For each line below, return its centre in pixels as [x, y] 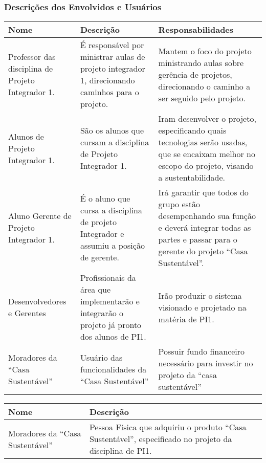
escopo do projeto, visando [206, 166]
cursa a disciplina [111, 210]
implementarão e [110, 301]
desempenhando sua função [207, 216]
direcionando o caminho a [204, 86]
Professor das [32, 57]
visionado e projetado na [202, 307]
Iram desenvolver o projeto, [207, 119]
